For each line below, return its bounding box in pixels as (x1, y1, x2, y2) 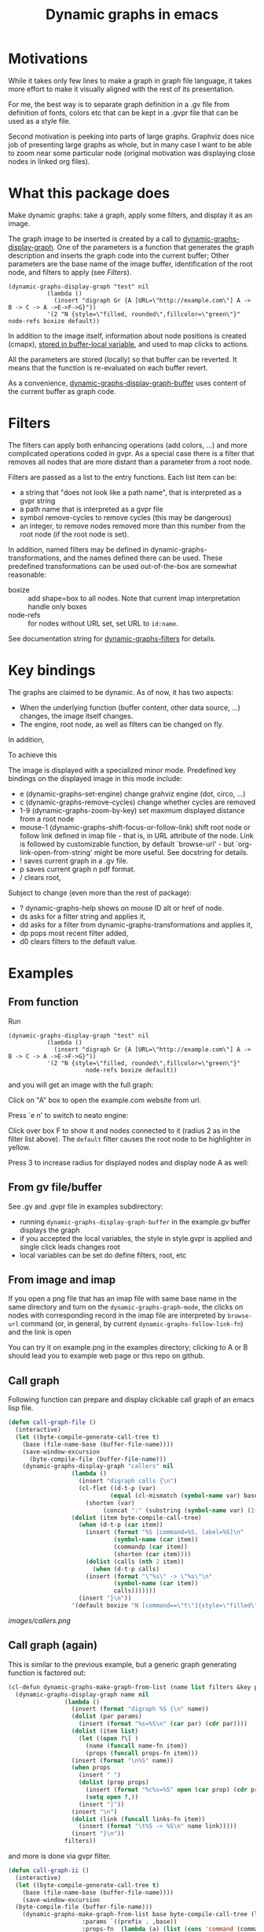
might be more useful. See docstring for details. (93, 847, 249, 856)
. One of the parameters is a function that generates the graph (53, 242, 254, 251)
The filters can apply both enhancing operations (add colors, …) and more (8, 440, 247, 450)
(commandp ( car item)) (113, 1543, 189, 1551)
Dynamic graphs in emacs (46, 6, 218, 24)
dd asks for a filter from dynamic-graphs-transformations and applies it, (19, 920, 253, 929)
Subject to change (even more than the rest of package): (8, 888, 192, 897)
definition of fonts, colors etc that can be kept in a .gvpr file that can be (8, 108, 239, 117)
